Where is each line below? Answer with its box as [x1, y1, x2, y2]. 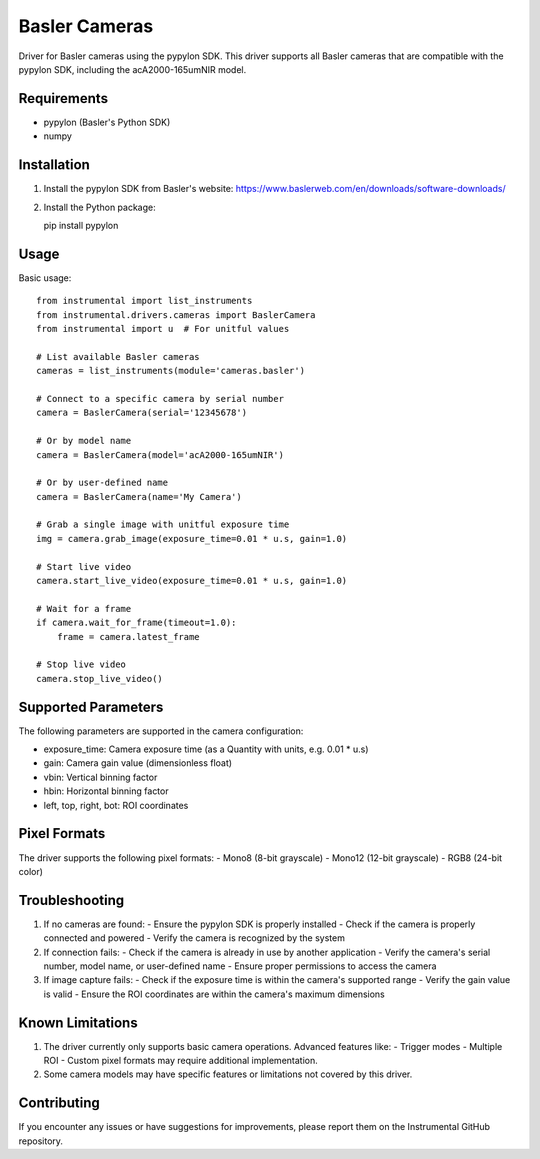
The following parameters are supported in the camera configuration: [18, 725, 304, 737]
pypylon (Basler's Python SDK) [43, 116, 171, 128]
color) [18, 865, 44, 877]
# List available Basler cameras [36, 351, 200, 362]
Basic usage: [18, 271, 72, 284]
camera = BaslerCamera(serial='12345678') [36, 407, 248, 419]
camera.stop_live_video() [36, 673, 164, 684]
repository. [18, 1135, 64, 1147]
